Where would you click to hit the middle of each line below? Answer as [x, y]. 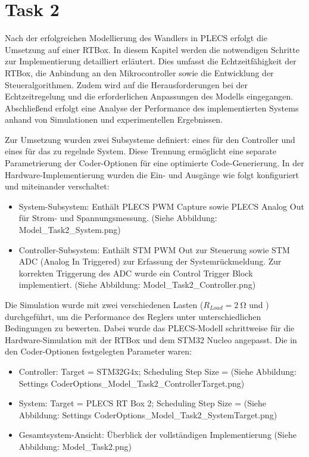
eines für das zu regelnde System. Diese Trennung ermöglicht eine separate [141, 151]
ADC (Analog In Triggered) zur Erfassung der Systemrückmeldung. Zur [150, 261]
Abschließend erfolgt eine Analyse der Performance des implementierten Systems [152, 108]
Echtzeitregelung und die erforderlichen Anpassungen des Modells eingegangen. [149, 96]
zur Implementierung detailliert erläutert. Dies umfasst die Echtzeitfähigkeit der [151, 61]
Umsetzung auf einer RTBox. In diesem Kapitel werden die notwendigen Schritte [152, 49]
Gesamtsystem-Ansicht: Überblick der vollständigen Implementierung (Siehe [157, 435]
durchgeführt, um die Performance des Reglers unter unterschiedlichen [133, 316]
